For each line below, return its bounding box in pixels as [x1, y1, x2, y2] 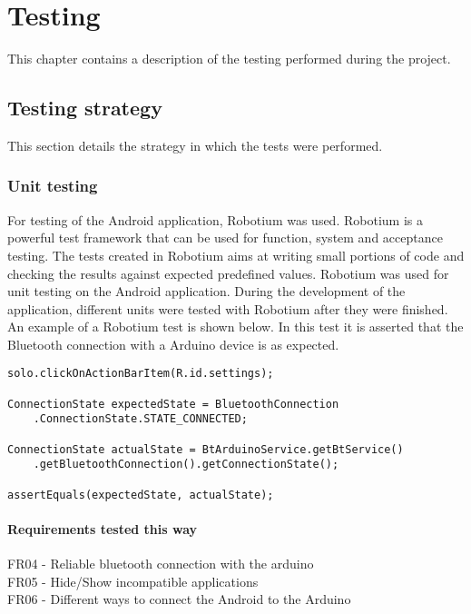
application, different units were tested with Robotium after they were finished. [7, 299, 448, 318]
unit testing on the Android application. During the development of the [7, 282, 406, 301]
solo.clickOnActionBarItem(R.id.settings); [7, 367, 274, 381]
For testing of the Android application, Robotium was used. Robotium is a [7, 210, 423, 229]
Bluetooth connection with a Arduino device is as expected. [7, 334, 339, 353]
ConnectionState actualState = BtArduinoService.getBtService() [7, 442, 404, 456]
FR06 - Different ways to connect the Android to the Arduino [7, 589, 351, 609]
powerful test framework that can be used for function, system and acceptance [7, 228, 443, 247]
